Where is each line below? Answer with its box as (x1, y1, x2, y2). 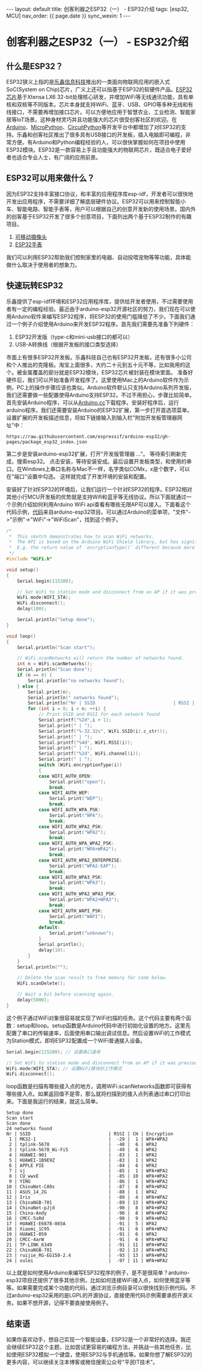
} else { (17, 683, 39, 689)
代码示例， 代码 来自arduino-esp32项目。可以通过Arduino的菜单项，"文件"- (6, 508, 191, 516)
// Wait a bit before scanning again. (17, 991, 114, 997)
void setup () (6, 566, 39, 573)
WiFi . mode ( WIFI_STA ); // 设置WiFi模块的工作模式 (6, 1066, 122, 1072)
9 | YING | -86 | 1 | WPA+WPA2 (8, 1178, 168, 1184)
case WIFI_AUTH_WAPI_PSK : (38, 907, 103, 914)
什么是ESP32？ (6, 61, 63, 71)
